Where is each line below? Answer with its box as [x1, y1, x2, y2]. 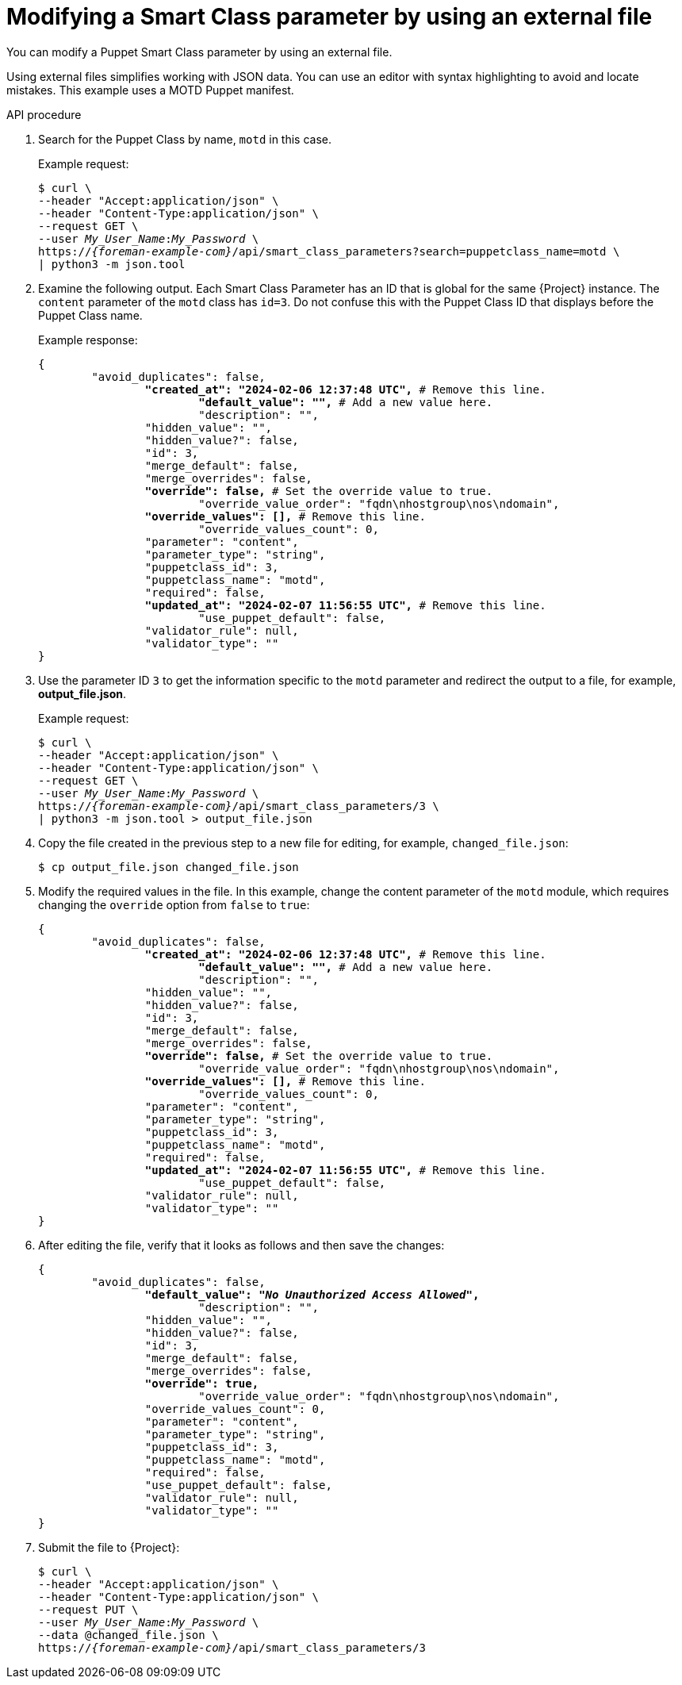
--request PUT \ [38, 1602, 139, 1616]
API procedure [6, 107, 82, 121]
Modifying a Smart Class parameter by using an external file [6, 3, 653, 30]
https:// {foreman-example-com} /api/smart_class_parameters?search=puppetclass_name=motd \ [38, 244, 620, 258]
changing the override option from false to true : [38, 897, 310, 912]
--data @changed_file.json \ [38, 1628, 219, 1641]
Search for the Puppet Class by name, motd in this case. [38, 132, 332, 146]
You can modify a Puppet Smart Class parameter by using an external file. [6, 44, 393, 59]
